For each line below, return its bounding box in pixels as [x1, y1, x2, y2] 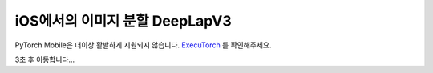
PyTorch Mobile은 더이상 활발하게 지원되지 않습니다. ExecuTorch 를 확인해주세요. [14, 40, 272, 50]
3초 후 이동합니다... [14, 55, 75, 64]
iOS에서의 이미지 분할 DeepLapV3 [14, 12, 232, 30]
